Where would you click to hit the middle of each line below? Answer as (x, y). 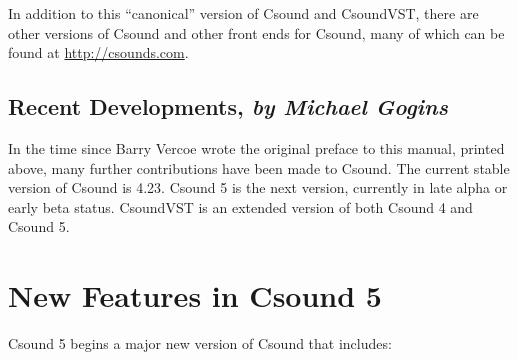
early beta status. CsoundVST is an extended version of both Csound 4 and (240, 206)
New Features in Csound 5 (195, 295)
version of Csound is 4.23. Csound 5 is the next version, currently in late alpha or (258, 187)
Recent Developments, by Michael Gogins (228, 106)
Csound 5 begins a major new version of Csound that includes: (200, 343)
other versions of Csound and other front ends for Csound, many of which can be (256, 32)
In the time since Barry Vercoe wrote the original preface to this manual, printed (256, 147)
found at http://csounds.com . (98, 52)
